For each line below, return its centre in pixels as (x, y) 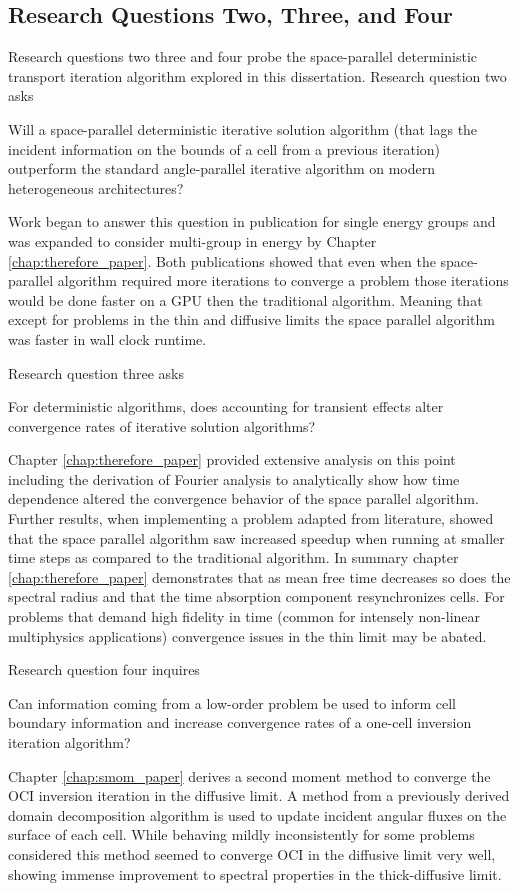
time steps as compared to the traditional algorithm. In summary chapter (233, 557)
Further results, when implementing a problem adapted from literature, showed (251, 518)
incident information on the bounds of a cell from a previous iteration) (224, 148)
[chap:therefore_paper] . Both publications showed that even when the (222, 260)
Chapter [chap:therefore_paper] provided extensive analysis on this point (232, 459)
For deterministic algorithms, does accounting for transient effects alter (226, 406)
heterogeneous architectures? (96, 187)
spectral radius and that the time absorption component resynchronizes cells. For (256, 596)
